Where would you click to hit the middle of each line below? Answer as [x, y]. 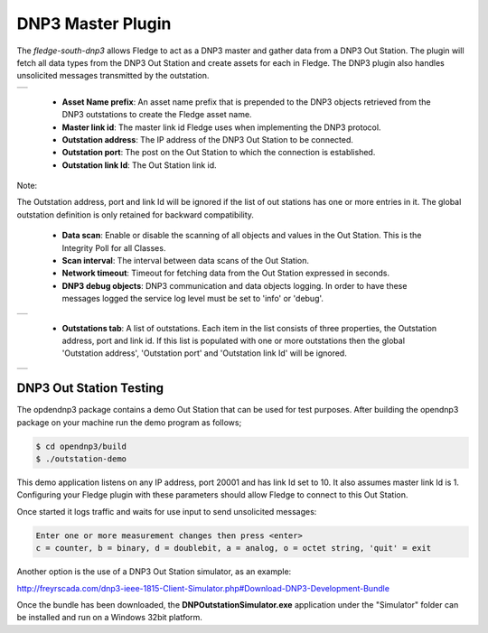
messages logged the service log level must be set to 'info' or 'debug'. [193, 299]
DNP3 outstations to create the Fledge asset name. [157, 115]
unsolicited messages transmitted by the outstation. [113, 76]
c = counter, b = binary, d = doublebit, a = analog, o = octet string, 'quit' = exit [234, 548]
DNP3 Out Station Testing [90, 388]
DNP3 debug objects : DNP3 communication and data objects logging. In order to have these [235, 285]
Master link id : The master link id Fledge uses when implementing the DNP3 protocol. [221, 127]
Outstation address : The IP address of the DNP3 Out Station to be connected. [208, 139]
